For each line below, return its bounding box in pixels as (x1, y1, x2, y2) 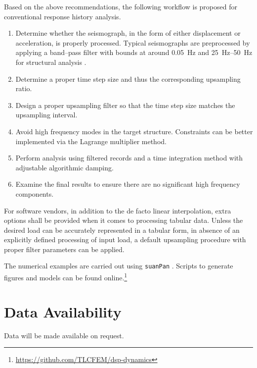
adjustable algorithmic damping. (15, 162, 114, 172)
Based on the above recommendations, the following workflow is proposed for (4, 1, 237, 11)
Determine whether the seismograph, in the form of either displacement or (15, 28, 241, 38)
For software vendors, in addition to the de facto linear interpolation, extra (4, 205, 231, 215)
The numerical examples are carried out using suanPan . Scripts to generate (4, 261, 233, 271)
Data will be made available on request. (4, 330, 124, 340)
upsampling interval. (15, 109, 78, 120)
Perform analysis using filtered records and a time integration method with (15, 153, 243, 163)
